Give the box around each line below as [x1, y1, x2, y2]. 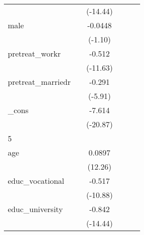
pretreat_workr [8, 48, 61, 59]
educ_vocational [8, 175, 64, 186]
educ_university [8, 203, 63, 215]
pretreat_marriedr [8, 76, 71, 87]
